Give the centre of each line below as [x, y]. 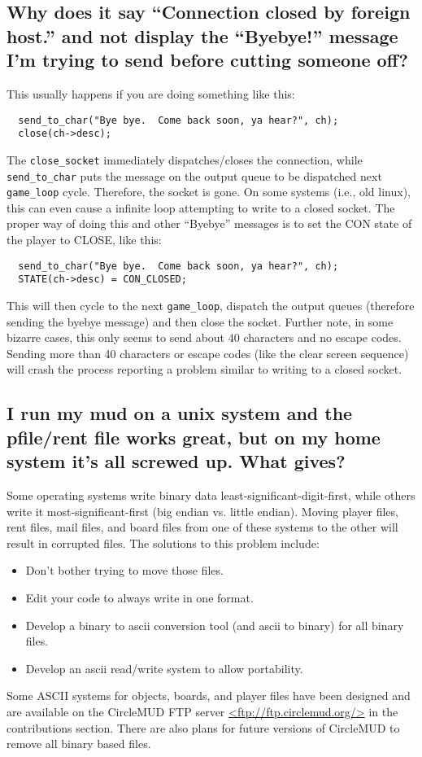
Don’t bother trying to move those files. [124, 570]
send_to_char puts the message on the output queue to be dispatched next [194, 175]
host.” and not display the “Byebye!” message [202, 35]
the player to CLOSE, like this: [84, 240]
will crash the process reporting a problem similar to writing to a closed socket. [204, 369]
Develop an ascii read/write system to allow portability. [164, 668]
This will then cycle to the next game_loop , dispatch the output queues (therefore [211, 305]
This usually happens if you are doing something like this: [151, 93]
